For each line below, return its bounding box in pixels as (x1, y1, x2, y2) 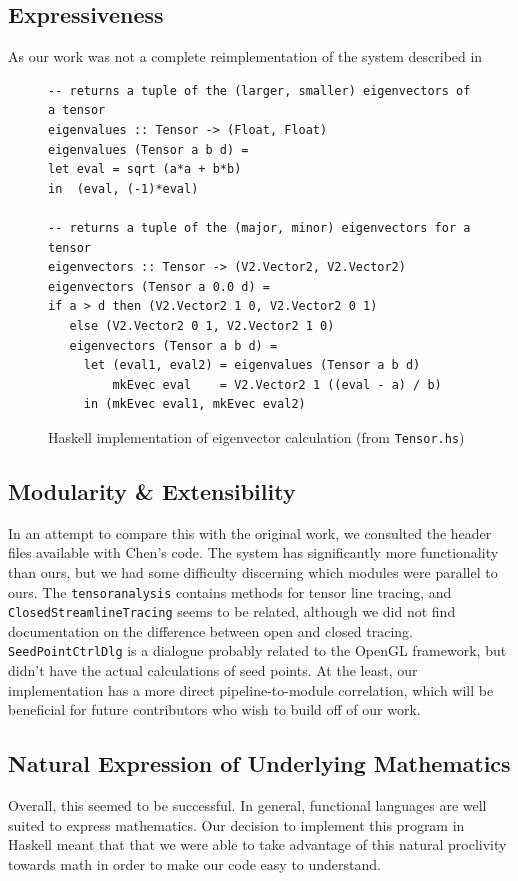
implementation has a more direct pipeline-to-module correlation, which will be (8, 679, 494, 700)
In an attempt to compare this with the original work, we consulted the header (8, 522, 492, 543)
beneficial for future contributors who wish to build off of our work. (8, 699, 421, 720)
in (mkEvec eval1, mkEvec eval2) (83, 397, 306, 412)
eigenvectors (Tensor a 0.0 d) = (48, 279, 270, 294)
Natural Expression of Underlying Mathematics (8, 748, 511, 779)
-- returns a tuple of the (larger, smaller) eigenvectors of (48, 83, 471, 98)
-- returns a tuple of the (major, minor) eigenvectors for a (48, 220, 471, 235)
